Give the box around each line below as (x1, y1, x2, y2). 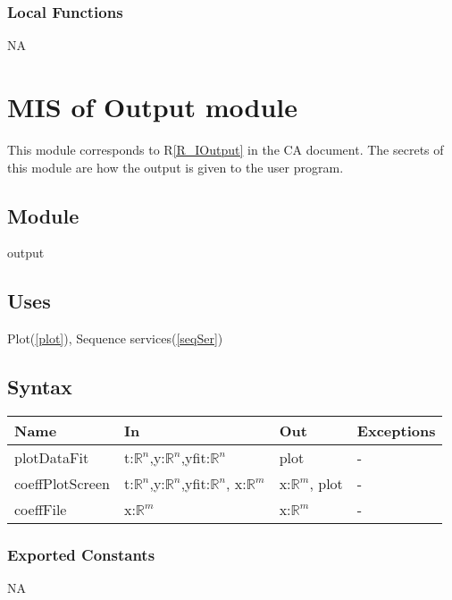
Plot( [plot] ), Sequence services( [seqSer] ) (7, 329, 223, 348)
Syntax (7, 373, 72, 401)
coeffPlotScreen (14, 472, 110, 494)
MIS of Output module (7, 89, 297, 124)
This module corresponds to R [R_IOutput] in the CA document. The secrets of (7, 139, 444, 158)
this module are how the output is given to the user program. (7, 157, 344, 176)
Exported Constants (7, 543, 155, 565)
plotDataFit (14, 446, 89, 468)
